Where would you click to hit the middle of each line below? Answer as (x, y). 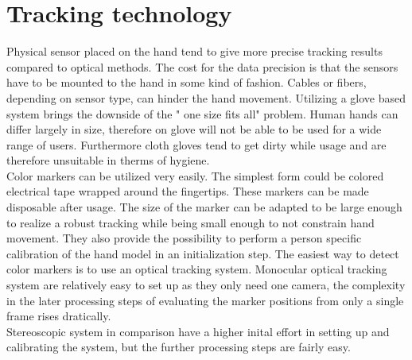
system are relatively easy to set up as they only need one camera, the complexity (206, 285)
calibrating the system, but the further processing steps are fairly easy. (179, 347)
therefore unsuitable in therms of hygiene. (108, 160)
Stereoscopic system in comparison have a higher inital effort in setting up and (198, 331)
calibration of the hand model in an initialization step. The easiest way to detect (203, 253)
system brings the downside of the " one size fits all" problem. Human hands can (202, 113)
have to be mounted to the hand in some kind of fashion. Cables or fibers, (187, 82)
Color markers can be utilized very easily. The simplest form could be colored (195, 175)
